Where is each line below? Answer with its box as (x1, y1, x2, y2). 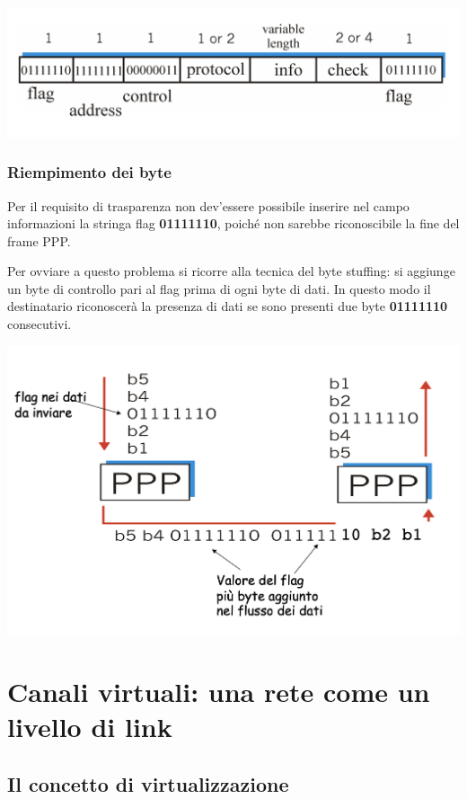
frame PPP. (7, 231, 71, 250)
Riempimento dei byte (7, 161, 172, 183)
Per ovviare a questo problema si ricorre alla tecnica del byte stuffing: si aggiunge (7, 262, 455, 280)
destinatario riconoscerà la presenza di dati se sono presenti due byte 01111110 (7, 297, 448, 315)
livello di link (7, 708, 172, 745)
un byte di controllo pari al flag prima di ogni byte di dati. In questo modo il (7, 279, 431, 297)
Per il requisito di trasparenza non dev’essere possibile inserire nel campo (7, 196, 410, 215)
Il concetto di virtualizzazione (7, 769, 289, 797)
